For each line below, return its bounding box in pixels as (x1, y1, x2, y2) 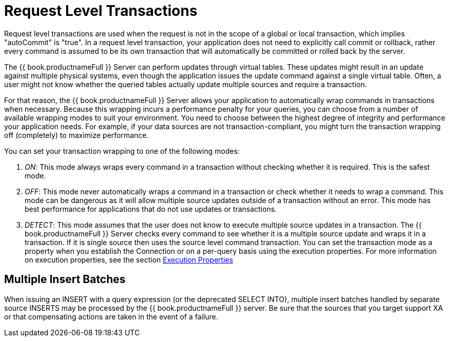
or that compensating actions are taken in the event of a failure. (4, 312, 219, 321)
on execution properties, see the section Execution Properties (25, 255, 233, 264)
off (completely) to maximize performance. (4, 130, 149, 139)
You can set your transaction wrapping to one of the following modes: (4, 146, 240, 155)
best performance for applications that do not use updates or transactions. (25, 204, 277, 213)
